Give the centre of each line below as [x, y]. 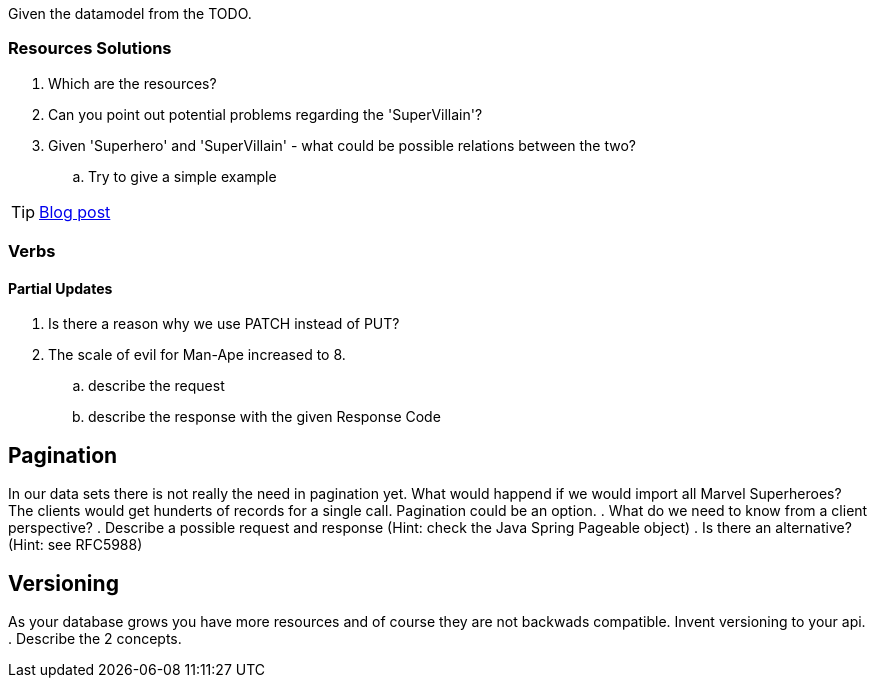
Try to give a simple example [182, 176]
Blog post [75, 211]
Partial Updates [60, 288]
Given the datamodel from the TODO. [130, 13]
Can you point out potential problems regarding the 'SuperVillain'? [265, 114]
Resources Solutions [90, 48]
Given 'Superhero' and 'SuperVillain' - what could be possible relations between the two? [342, 145]
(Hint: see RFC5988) [75, 545]
